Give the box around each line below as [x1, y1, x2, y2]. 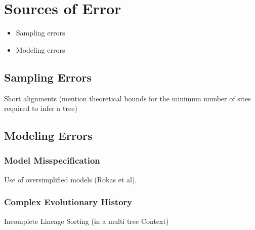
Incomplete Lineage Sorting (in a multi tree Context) [4, 215, 169, 226]
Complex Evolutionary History [4, 196, 133, 208]
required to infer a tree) [4, 103, 77, 113]
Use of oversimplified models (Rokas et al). [4, 174, 137, 184]
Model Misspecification [4, 154, 100, 167]
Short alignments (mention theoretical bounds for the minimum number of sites [4, 93, 251, 103]
